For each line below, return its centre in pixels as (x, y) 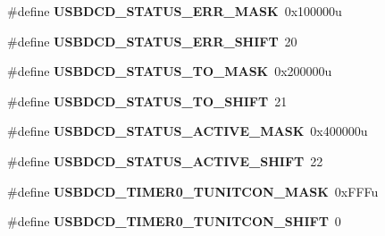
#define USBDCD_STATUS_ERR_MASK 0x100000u (175, 11)
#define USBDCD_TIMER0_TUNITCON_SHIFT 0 (174, 221)
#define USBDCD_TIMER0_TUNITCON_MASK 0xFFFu (193, 191)
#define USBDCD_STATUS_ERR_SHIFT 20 (152, 41)
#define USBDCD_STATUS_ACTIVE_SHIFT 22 (165, 160)
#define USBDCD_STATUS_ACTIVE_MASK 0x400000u (188, 131)
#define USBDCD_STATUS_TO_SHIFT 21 (147, 101)
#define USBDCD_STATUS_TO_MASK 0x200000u (170, 71)
